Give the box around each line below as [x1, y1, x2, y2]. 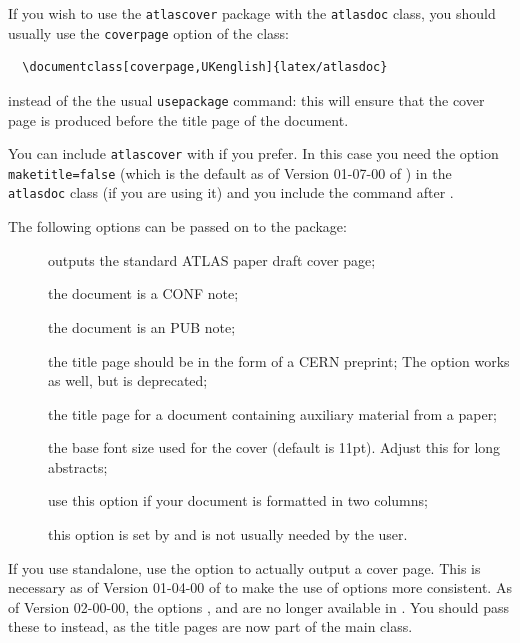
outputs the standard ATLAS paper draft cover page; [48, 249, 376, 270]
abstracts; [48, 456, 108, 477]
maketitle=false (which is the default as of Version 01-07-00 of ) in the [8, 162, 452, 183]
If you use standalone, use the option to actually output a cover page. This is [8, 557, 481, 578]
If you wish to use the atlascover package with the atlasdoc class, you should [8, 3, 496, 23]
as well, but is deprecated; [48, 370, 208, 391]
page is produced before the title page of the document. [8, 109, 349, 130]
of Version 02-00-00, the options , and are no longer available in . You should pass [8, 596, 510, 617]
